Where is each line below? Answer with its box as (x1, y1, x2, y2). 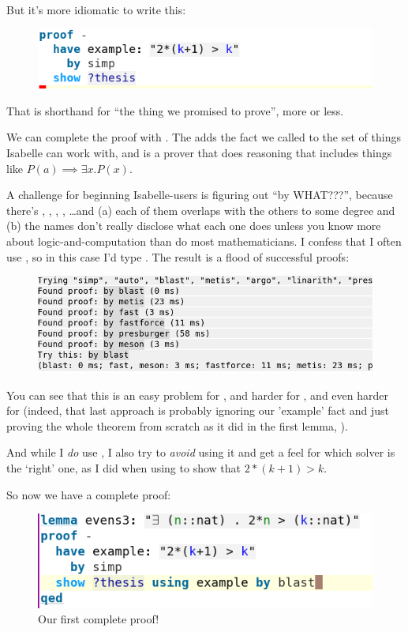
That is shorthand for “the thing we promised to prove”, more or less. (6, 102, 344, 118)
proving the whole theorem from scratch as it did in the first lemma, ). (6, 417, 348, 434)
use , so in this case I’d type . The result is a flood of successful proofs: (6, 248, 350, 265)
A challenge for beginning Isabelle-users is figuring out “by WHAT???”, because (6, 186, 393, 203)
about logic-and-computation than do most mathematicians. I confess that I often (6, 232, 402, 249)
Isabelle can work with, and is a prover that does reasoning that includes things (6, 144, 392, 160)
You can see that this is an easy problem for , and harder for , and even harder (6, 386, 388, 403)
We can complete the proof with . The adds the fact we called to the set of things (6, 129, 401, 145)
